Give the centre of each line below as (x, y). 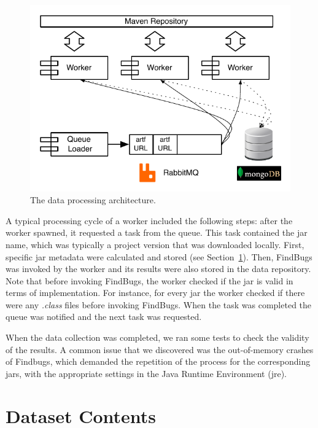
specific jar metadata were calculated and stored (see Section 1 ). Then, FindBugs (159, 256)
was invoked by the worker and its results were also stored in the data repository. (158, 269)
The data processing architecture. (93, 200)
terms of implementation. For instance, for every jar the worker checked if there (155, 293)
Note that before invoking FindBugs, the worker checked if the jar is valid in (149, 280)
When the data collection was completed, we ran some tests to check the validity (157, 337)
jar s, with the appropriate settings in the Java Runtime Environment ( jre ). (146, 373)
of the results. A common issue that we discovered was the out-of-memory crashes (160, 349)
